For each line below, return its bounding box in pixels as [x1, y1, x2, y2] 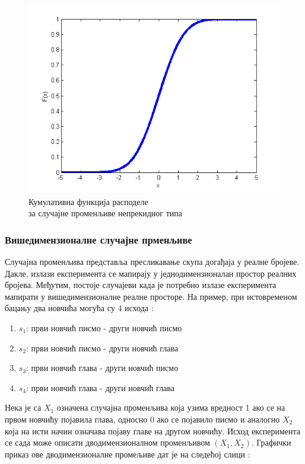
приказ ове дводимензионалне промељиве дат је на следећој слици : [5, 447, 250, 460]
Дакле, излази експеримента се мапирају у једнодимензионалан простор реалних [5, 267, 297, 279]
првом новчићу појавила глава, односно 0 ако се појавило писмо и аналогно [5, 412, 280, 425]
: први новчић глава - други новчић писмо [26, 361, 179, 374]
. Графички [251, 436, 291, 449]
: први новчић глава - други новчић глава [26, 381, 174, 393]
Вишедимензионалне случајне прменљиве [5, 232, 192, 247]
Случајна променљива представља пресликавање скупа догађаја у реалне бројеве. [5, 255, 300, 267]
